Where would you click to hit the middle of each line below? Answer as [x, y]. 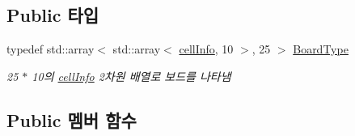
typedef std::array [51, 49]
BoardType [321, 49]
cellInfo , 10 [206, 49]
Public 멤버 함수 [72, 119]
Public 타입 [53, 15]
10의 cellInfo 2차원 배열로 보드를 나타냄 [131, 76]
